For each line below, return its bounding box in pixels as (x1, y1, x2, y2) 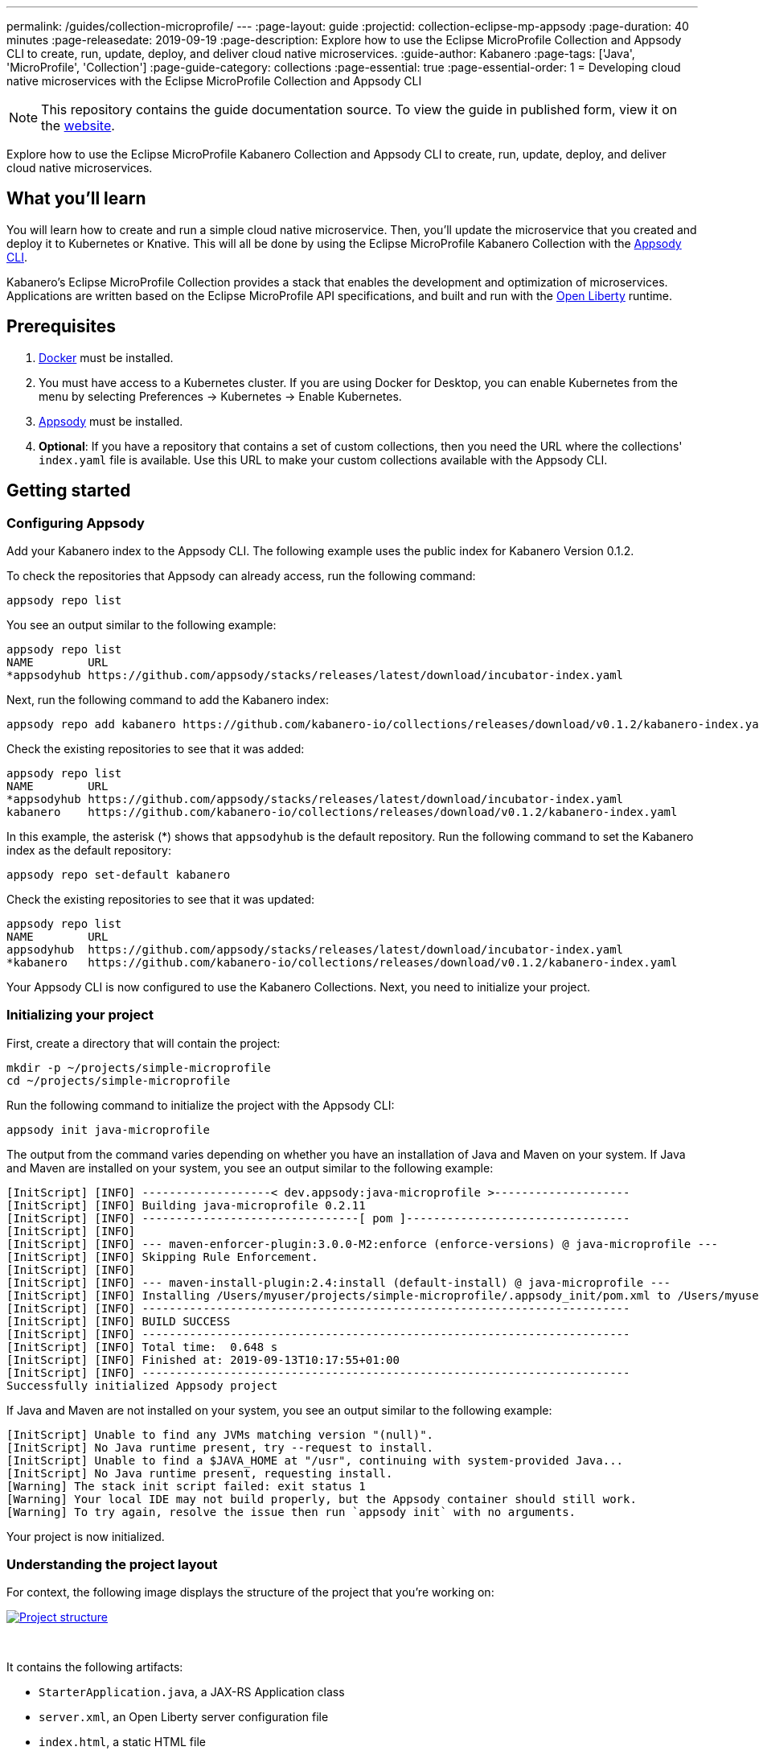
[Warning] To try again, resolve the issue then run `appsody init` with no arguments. (6, 1505, 576, 1518)
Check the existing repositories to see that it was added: (6, 741, 305, 756)
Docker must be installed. (39, 350, 174, 365)
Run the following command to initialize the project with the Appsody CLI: (6, 1098, 395, 1112)
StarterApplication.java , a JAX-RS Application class (39, 1685, 345, 1699)
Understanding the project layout (6, 1556, 218, 1573)
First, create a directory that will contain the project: (6, 1036, 281, 1050)
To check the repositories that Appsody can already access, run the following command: (6, 568, 476, 583)
